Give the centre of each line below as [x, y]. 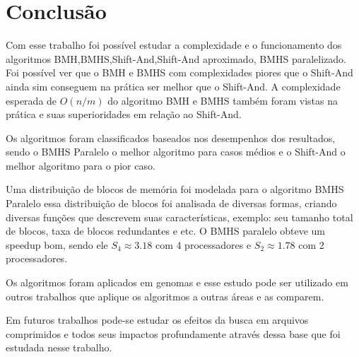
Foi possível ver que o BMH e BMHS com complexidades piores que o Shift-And [179, 72]
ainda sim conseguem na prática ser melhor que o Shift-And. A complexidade [173, 86]
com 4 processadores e [203, 244]
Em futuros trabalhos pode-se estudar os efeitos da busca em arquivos [157, 320]
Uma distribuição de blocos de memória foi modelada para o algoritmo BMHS [175, 189]
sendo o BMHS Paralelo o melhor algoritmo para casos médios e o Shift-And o [176, 152]
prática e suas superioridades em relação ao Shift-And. [124, 114]
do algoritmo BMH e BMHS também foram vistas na [223, 100]
